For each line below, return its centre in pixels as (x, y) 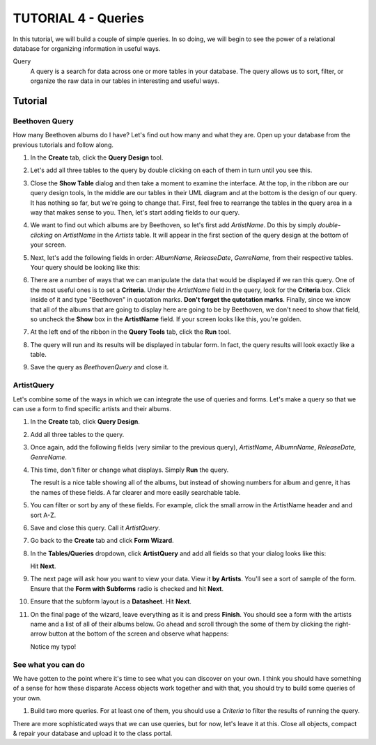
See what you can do (49, 664)
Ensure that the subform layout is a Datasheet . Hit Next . (111, 601)
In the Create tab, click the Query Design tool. (97, 158)
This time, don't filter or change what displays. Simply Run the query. (130, 470)
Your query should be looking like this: (85, 267)
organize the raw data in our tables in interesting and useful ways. (125, 81)
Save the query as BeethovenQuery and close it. (100, 367)
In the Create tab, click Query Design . (85, 422)
